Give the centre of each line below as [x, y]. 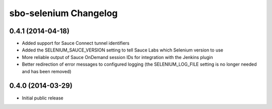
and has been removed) [47, 71]
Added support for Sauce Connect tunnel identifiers [76, 43]
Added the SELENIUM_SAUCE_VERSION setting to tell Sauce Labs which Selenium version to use [123, 50]
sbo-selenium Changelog [63, 13]
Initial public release [43, 98]
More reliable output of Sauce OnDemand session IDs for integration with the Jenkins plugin [118, 57]
